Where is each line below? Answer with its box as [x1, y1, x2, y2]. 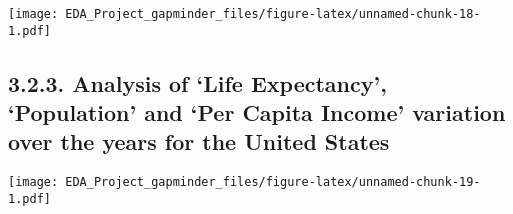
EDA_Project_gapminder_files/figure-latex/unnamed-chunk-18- [65, 7, 481, 21]
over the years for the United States [8, 126, 390, 157]
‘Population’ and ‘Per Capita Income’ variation [8, 97, 506, 128]
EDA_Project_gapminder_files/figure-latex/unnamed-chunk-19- [65, 175, 481, 190]
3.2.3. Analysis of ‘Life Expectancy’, [8, 67, 387, 98]
